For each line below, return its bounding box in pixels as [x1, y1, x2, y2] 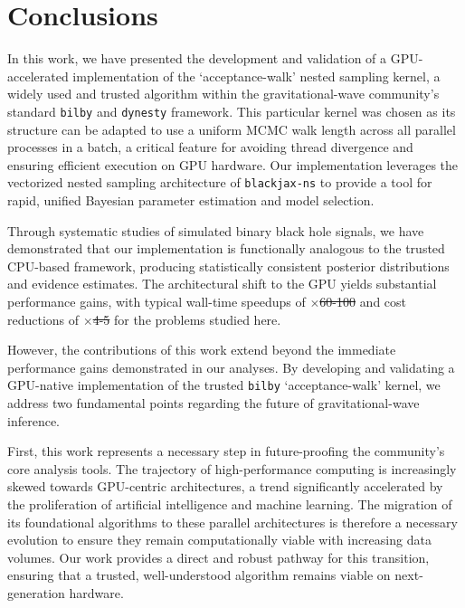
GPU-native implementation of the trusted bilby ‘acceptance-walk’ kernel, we [7, 375, 441, 394]
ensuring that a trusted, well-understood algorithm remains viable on [7, 565, 391, 584]
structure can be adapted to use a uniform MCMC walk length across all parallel [7, 119, 456, 138]
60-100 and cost [319, 291, 407, 310]
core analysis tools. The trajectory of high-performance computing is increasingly [7, 459, 457, 478]
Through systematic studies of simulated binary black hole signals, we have [7, 221, 424, 240]
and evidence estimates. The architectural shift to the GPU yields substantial [7, 274, 437, 293]
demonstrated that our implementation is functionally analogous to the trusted [7, 239, 445, 258]
